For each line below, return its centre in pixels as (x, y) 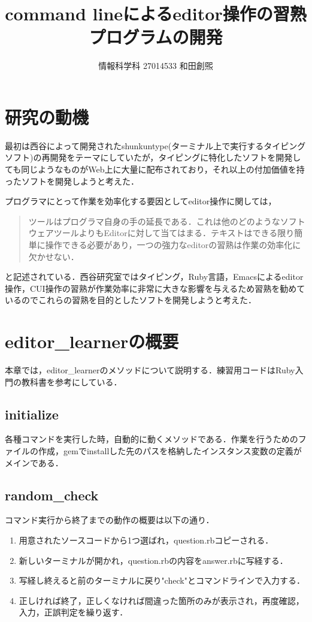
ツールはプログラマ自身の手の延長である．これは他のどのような (154, 221)
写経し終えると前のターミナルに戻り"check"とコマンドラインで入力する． (162, 580)
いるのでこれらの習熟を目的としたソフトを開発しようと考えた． (131, 300)
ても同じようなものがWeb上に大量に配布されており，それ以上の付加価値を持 (155, 169)
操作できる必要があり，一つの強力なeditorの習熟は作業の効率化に (173, 244)
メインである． (34, 462)
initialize (32, 414)
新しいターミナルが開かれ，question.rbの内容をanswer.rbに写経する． (153, 560)
